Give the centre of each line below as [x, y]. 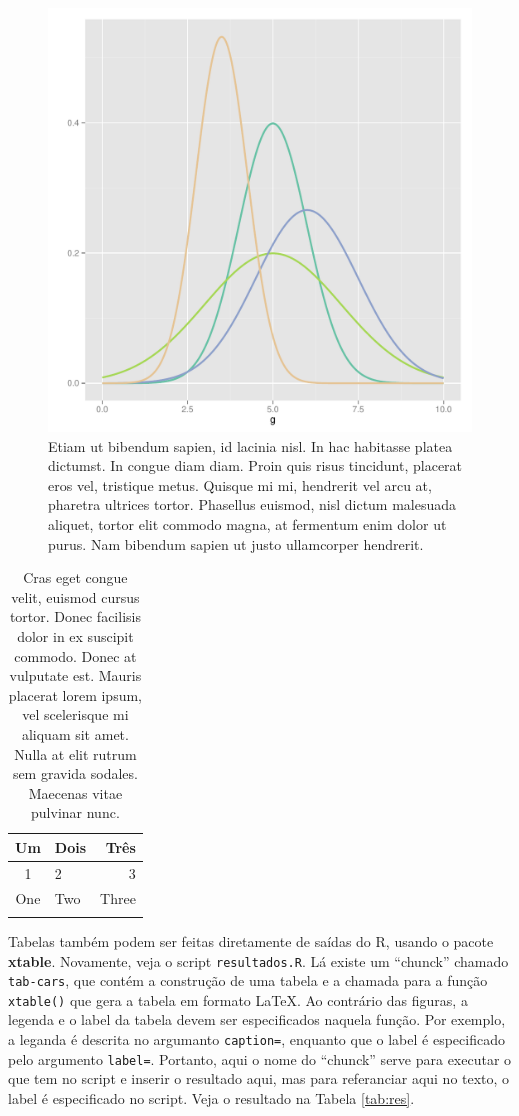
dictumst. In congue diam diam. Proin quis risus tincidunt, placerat [255, 465]
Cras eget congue [75, 577]
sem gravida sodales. [75, 773]
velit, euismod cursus [75, 596]
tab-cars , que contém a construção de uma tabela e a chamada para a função [248, 980]
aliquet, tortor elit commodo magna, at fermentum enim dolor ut [247, 523]
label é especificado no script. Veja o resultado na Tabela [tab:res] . [211, 1097]
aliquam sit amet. [75, 733]
